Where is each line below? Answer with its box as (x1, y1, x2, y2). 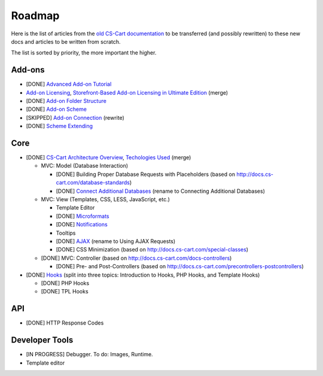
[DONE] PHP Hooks (41, 279, 90, 287)
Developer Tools (11, 335, 74, 345)
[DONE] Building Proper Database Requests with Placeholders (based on (56, 171, 236, 178)
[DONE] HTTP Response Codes (26, 319, 104, 326)
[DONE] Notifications (56, 221, 108, 228)
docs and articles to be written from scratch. (11, 38, 121, 45)
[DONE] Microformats (56, 213, 110, 220)
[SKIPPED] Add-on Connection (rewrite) (26, 114, 125, 121)
